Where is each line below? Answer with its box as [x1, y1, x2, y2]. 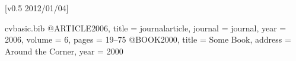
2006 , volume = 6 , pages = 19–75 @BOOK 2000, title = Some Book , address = [5, 33, 291, 46]
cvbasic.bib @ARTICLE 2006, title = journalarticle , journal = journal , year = [5, 21, 287, 34]
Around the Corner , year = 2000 [5, 44, 123, 57]
